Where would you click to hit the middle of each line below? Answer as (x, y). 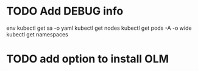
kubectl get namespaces (37, 34)
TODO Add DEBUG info (65, 11)
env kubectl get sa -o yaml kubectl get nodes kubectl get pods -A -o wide (99, 28)
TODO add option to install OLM (88, 59)
